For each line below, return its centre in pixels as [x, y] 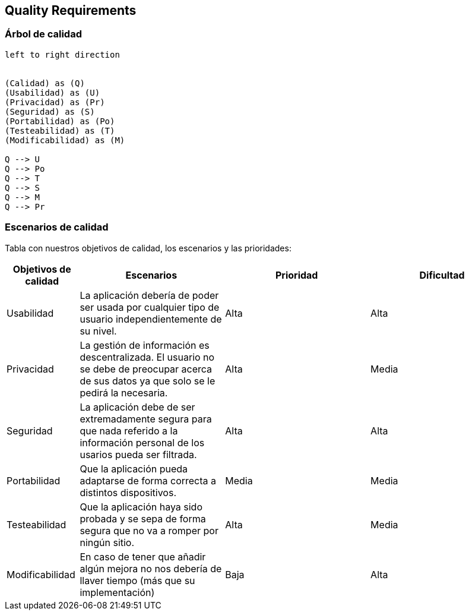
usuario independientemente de [151, 319]
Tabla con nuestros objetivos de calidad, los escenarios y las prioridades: [148, 248]
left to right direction [62, 54]
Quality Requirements [71, 10]
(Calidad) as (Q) [45, 83]
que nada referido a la [129, 430]
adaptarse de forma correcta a [148, 480]
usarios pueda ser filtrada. [138, 454]
